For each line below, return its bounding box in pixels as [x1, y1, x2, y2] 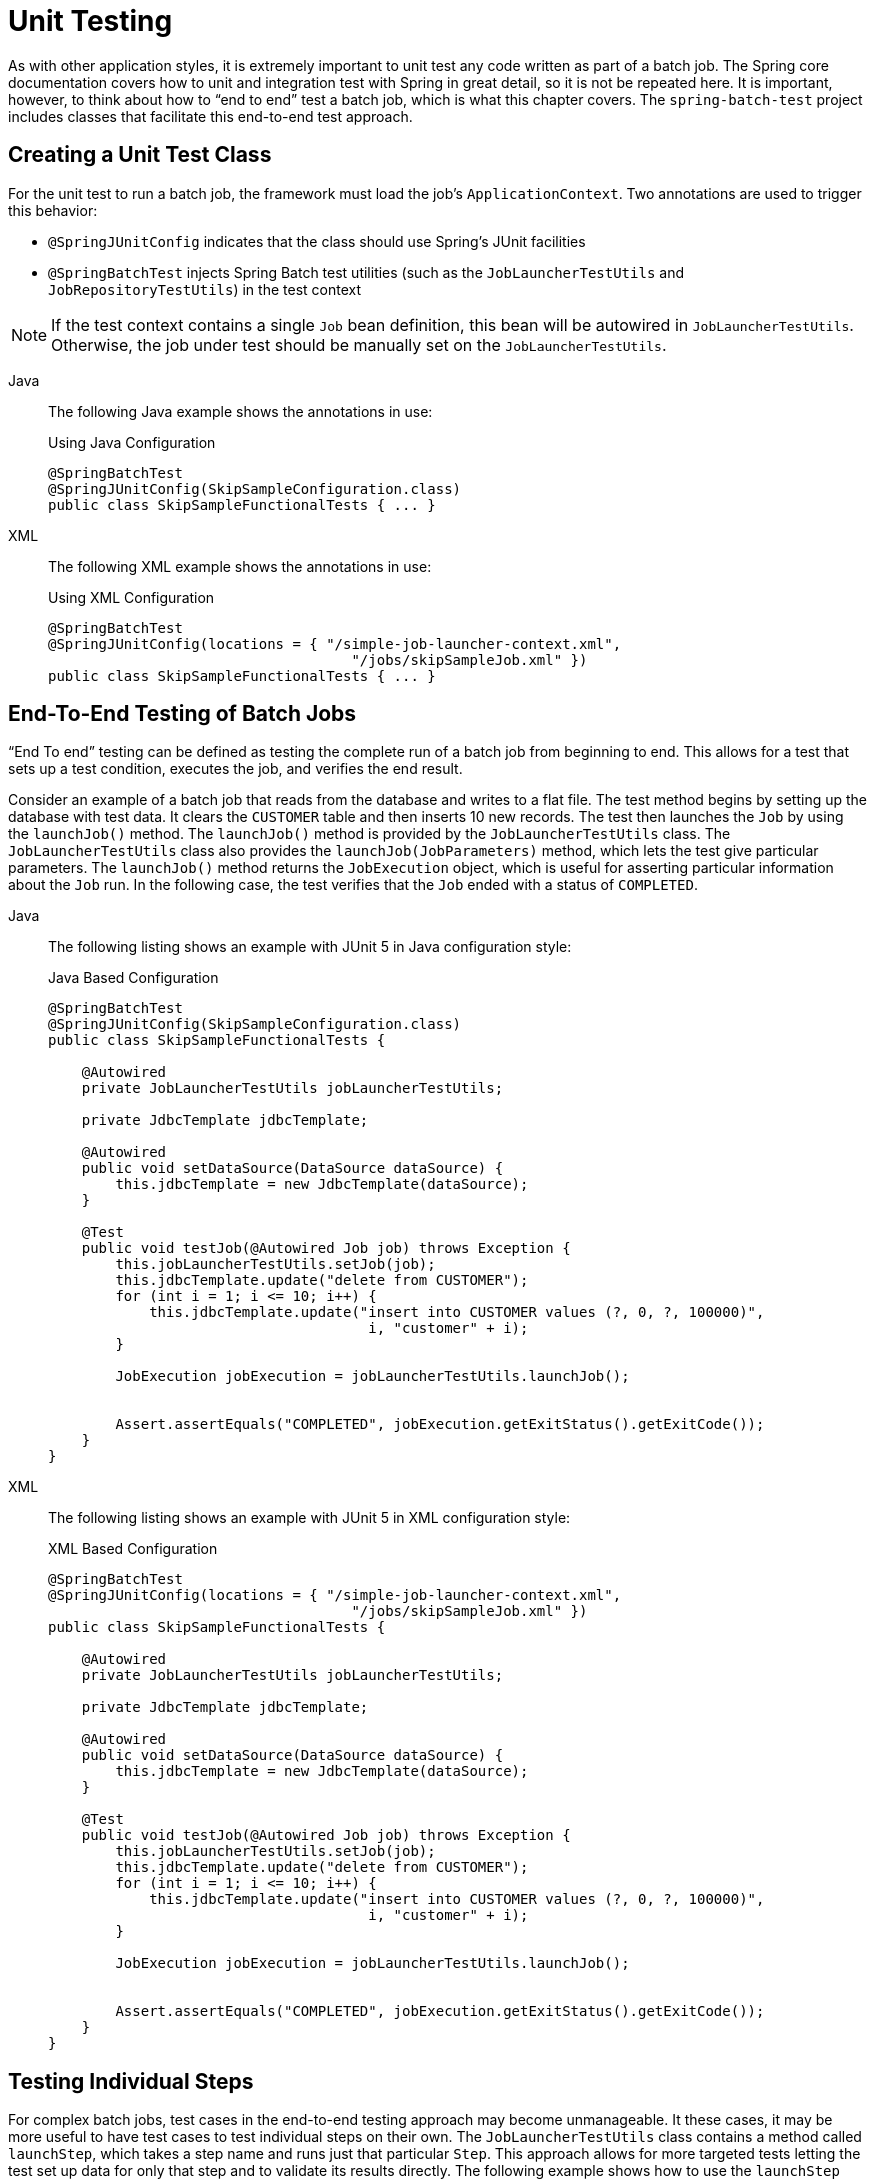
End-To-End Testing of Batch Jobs [8, 701, 357, 727]
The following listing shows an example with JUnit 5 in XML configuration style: [48, 1509, 571, 1527]
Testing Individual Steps [8, 2068, 254, 2094]
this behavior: [8, 201, 98, 219]
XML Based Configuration [48, 1540, 218, 1558]
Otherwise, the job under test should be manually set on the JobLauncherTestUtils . [51, 334, 667, 355]
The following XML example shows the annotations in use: [48, 557, 432, 575]
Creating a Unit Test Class [8, 142, 272, 168]
